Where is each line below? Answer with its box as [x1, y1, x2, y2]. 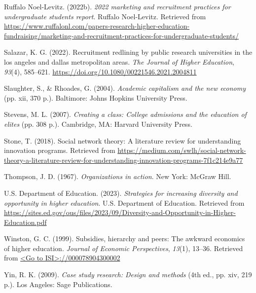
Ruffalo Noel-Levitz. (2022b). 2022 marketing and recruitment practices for [4, 1, 231, 11]
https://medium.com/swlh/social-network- [117, 145, 246, 155]
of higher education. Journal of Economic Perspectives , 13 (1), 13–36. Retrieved [4, 243, 243, 253]
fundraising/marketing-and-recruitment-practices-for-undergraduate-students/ [4, 30, 239, 40]
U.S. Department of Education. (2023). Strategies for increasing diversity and [4, 187, 238, 198]
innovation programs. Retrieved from [4, 145, 115, 155]
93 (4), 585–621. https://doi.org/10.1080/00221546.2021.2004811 [4, 66, 197, 76]
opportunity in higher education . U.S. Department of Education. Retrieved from [4, 197, 245, 208]
